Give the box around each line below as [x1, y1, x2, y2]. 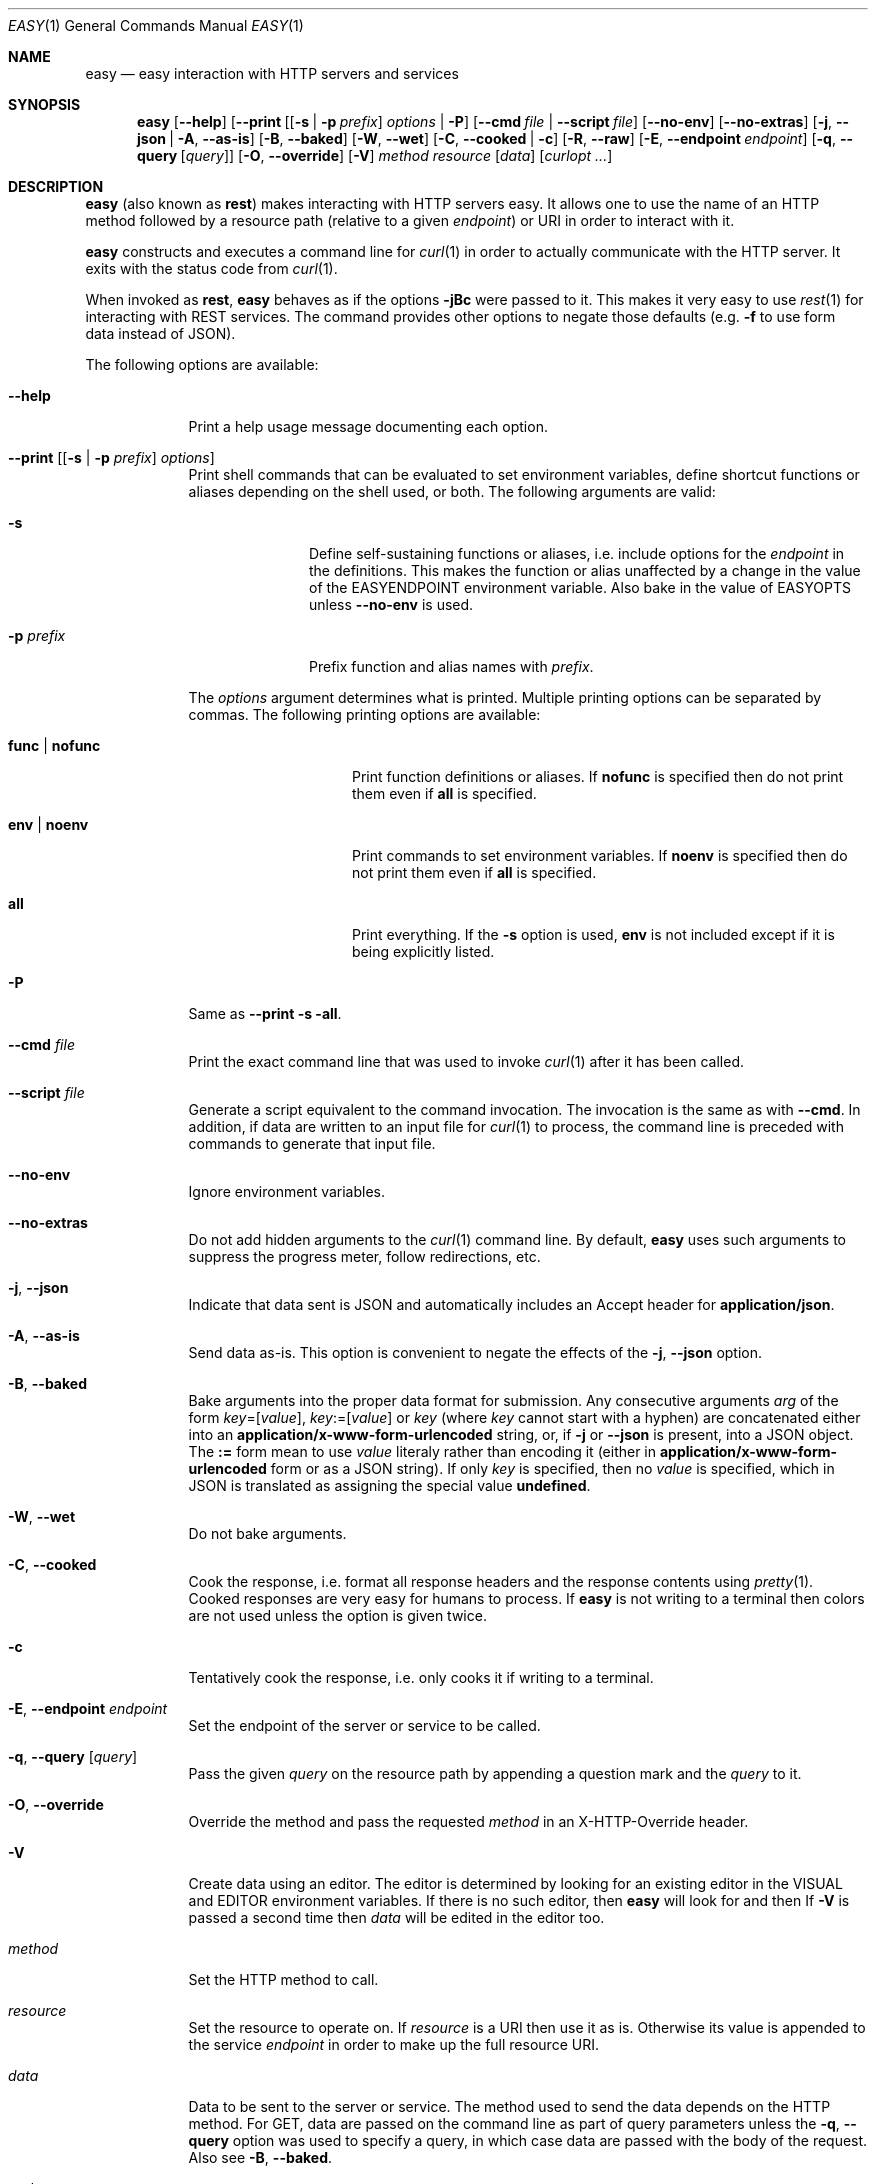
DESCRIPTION [8, 178, 104, 195]
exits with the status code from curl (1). [85, 260, 338, 277]
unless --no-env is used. [309, 596, 474, 613]
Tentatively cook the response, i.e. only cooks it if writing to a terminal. [188, 1669, 654, 1686]
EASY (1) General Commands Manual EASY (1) [8, 17, 304, 34]
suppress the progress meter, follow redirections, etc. [188, 1248, 541, 1265]
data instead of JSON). [85, 325, 236, 342]
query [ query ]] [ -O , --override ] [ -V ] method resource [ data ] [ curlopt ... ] [137, 147, 613, 164]
